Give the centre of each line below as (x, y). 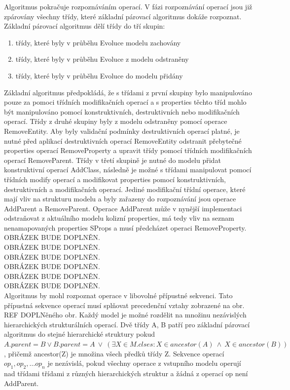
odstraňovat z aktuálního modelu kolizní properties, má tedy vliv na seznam (119, 218)
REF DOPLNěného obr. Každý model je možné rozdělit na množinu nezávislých (125, 315)
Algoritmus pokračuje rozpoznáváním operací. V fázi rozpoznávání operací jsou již (128, 6)
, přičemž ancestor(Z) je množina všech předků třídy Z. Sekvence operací (114, 353)
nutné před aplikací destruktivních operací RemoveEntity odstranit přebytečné (123, 140)
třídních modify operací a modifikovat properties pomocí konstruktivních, (115, 179)
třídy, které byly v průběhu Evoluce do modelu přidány (99, 75)
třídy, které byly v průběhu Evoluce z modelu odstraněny (102, 59)
